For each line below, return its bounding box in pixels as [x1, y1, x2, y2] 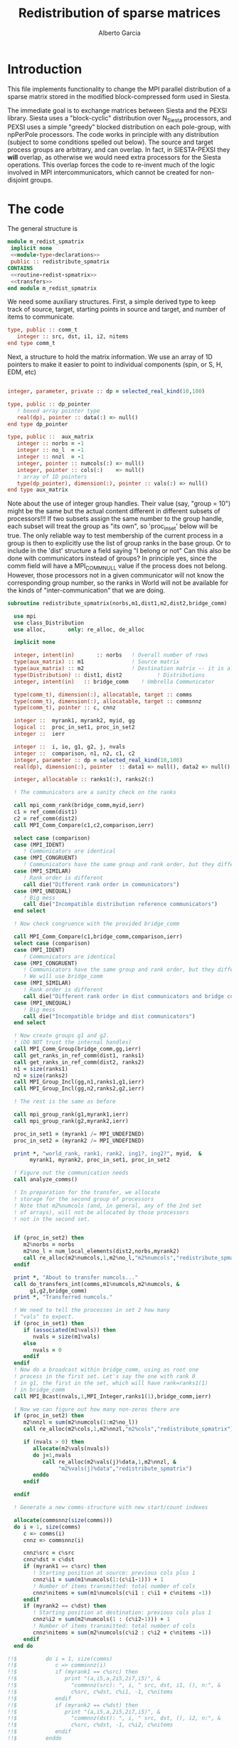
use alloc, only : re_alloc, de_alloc [14, 626, 144, 633]
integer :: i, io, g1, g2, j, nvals [14, 743, 126, 750]
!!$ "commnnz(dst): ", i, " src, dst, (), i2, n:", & [7, 1714, 221, 1722]
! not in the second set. [14, 1215, 91, 1223]
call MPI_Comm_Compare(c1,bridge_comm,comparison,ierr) [14, 933, 183, 940]
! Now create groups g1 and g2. [14, 1032, 110, 1039]
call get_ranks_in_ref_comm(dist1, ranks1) [14, 1052, 144, 1059]
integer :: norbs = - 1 [16, 440, 84, 447]
